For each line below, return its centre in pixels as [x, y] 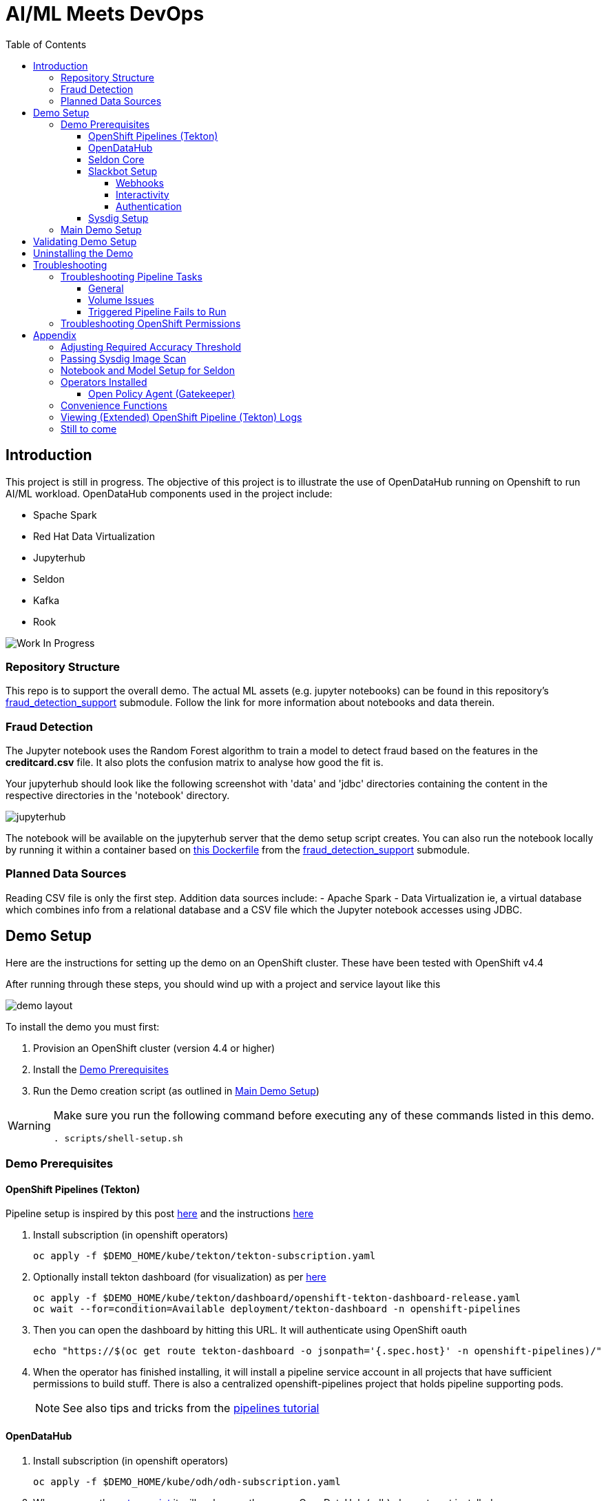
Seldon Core [116, 159]
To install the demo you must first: [83, 1026]
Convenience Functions [114, 405]
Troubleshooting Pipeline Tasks [132, 276]
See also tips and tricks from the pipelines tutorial [191, 1408]
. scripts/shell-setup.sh [118, 1138]
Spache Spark [65, 515]
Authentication [149, 206]
